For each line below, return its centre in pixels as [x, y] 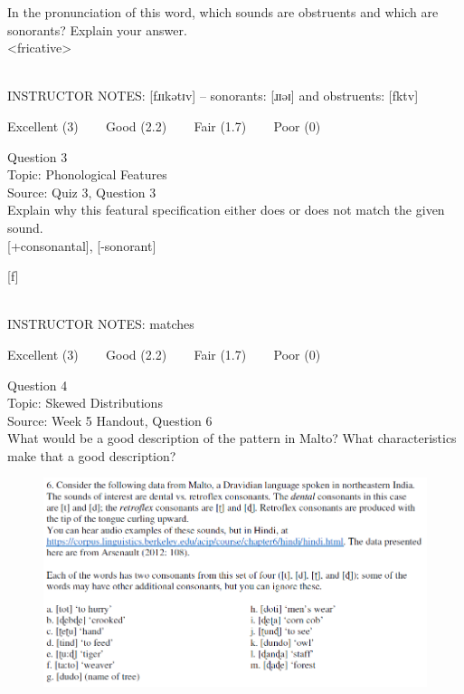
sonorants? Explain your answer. [97, 29]
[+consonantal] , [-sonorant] [82, 245]
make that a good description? [92, 455]
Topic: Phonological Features [87, 174]
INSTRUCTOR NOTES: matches [101, 324]
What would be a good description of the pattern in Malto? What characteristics [232, 438]
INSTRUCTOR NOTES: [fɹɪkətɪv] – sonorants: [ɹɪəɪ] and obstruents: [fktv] [213, 96]
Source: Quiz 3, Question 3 [82, 192]
